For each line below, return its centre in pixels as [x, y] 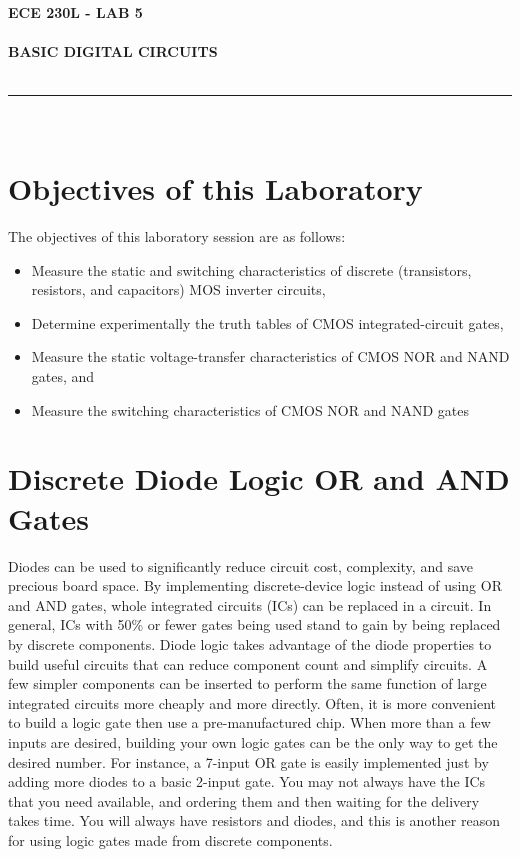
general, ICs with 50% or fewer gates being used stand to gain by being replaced [254, 624]
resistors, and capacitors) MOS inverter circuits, [178, 289]
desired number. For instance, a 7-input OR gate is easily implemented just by [248, 761]
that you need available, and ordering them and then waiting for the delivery [244, 800]
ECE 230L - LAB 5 [75, 12]
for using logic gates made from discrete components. [170, 839]
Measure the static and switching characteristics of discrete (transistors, [251, 269]
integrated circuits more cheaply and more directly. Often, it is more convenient [252, 702]
